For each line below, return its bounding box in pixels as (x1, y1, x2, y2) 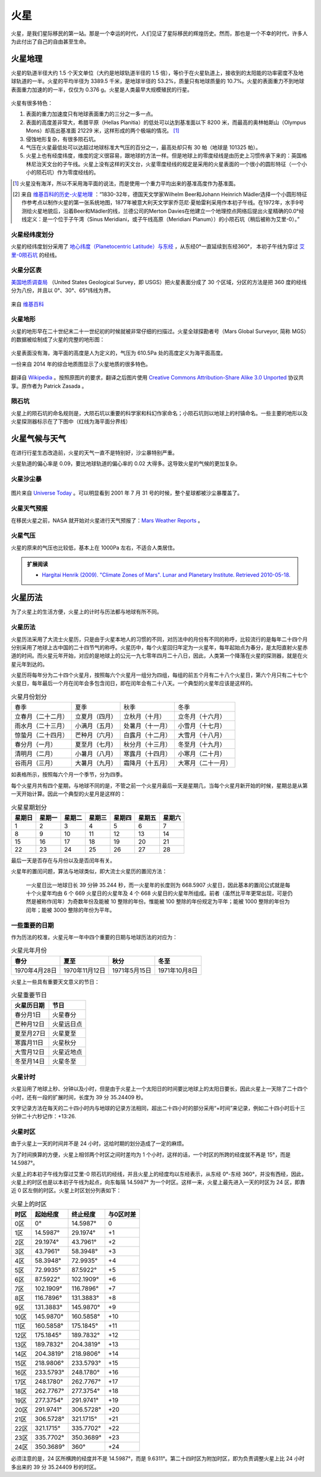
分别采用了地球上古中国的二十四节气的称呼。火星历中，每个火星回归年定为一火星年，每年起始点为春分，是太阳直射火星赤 (11, 643, 308, 651)
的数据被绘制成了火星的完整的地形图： (11, 336, 105, 343)
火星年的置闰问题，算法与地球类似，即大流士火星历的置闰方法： (11, 867, 168, 875)
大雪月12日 (14, 1048, 45, 1056)
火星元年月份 (11, 946, 48, 954)
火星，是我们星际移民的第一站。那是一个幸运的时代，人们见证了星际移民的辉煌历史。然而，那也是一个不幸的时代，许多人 (11, 30, 308, 37)
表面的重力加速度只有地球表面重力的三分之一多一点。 (26, 110, 156, 117)
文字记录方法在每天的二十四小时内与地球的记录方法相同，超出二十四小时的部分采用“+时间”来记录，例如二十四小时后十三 (11, 1104, 306, 1111)
